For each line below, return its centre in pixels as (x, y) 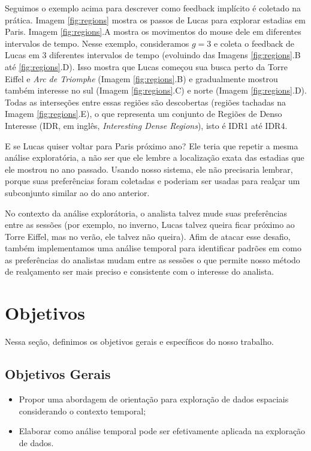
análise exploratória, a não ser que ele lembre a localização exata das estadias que (155, 157)
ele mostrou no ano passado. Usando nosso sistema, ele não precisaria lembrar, (149, 169)
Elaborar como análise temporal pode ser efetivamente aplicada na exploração (162, 431)
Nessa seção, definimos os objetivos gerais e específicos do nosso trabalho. (139, 342)
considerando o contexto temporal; (82, 411)
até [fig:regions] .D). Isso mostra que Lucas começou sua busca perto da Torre (147, 66)
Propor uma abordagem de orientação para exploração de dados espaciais (154, 399)
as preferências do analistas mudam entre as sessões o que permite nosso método (153, 259)
